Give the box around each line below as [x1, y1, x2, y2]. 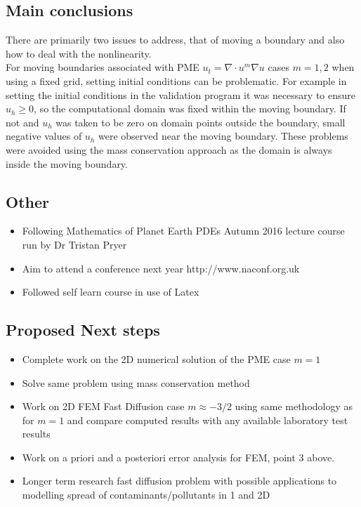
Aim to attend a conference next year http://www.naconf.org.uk [22, 261, 300, 275]
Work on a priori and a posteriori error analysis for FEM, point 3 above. [22, 449, 335, 464]
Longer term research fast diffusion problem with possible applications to [22, 473, 337, 488]
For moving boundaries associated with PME [6, 60, 199, 74]
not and [6, 114, 39, 129]
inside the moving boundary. [6, 156, 128, 171]
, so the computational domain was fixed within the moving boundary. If [34, 101, 346, 116]
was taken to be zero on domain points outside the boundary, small [55, 114, 346, 129]
